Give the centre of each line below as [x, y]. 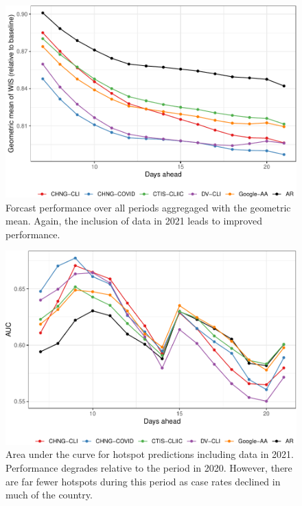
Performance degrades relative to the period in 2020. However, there [149, 467]
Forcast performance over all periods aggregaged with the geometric [148, 207]
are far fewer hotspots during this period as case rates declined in [143, 481]
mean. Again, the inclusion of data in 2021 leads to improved [134, 221]
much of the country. [49, 495]
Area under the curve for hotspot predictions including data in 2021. [150, 454]
